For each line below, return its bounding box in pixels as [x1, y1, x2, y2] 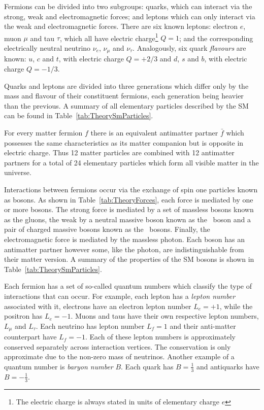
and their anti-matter [170, 320, 236, 331]
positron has [4, 311, 43, 321]
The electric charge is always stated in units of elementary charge [16, 396, 219, 406]
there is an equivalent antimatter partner [90, 127, 218, 138]
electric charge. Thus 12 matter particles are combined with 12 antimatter [4, 147, 235, 158]
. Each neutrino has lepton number [36, 320, 145, 331]
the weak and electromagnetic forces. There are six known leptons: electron [4, 21, 238, 31]
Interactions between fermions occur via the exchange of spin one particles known [4, 184, 258, 195]
